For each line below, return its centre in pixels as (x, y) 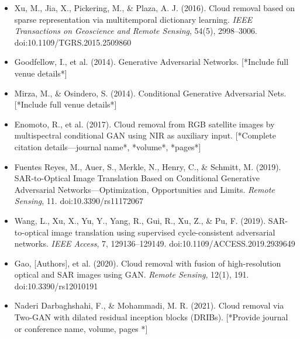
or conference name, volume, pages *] (81, 328)
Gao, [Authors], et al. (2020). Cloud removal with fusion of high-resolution (148, 263)
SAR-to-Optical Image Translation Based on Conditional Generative (137, 178)
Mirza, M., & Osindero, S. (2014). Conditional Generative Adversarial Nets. (150, 93)
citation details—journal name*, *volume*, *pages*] (108, 146)
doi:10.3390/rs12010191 (56, 286)
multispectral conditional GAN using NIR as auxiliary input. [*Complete (145, 135)
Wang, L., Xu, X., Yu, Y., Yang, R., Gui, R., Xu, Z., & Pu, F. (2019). (140, 220)
